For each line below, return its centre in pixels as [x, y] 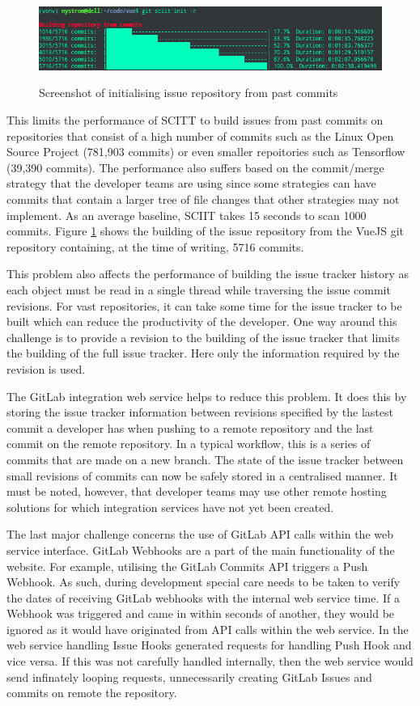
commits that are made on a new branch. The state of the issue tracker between [205, 459]
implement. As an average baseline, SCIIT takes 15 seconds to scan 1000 [187, 215]
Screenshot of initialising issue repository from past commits [189, 93]
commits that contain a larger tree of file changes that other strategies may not [203, 199]
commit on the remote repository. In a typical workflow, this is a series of [189, 444]
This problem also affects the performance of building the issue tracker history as [208, 274]
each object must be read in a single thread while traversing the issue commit [199, 290]
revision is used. [46, 368]
